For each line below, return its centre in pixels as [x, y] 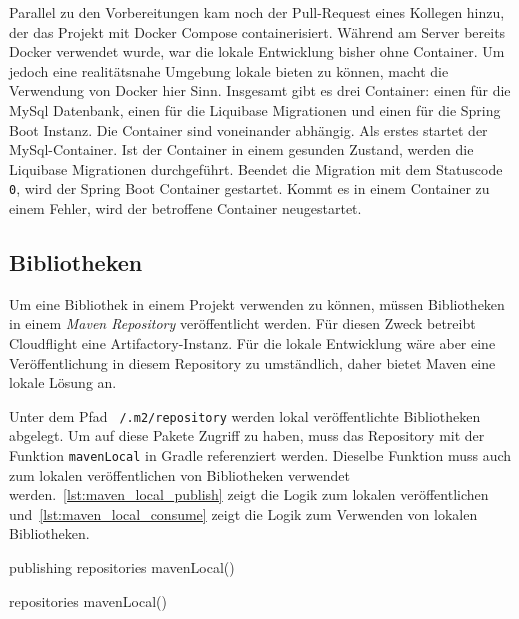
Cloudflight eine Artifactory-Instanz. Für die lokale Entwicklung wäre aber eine [252, 342]
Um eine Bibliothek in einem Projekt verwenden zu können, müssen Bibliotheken [257, 303]
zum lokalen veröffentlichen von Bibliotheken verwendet [179, 474]
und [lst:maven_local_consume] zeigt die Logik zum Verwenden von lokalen [243, 513]
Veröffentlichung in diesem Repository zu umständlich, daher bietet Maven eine [252, 362]
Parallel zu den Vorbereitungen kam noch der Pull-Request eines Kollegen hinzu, [257, 12]
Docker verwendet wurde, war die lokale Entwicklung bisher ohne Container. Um [257, 51]
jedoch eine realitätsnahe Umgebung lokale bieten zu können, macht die [229, 70]
